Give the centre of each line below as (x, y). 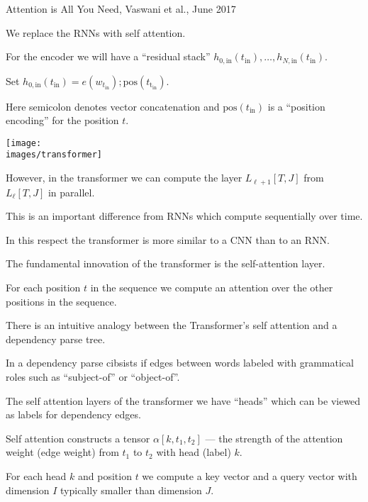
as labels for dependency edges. (73, 414)
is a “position (296, 106)
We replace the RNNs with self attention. (96, 32)
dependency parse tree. (56, 339)
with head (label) (194, 452)
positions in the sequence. (61, 301)
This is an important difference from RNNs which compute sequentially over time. (184, 216)
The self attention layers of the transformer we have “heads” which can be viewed (183, 400)
